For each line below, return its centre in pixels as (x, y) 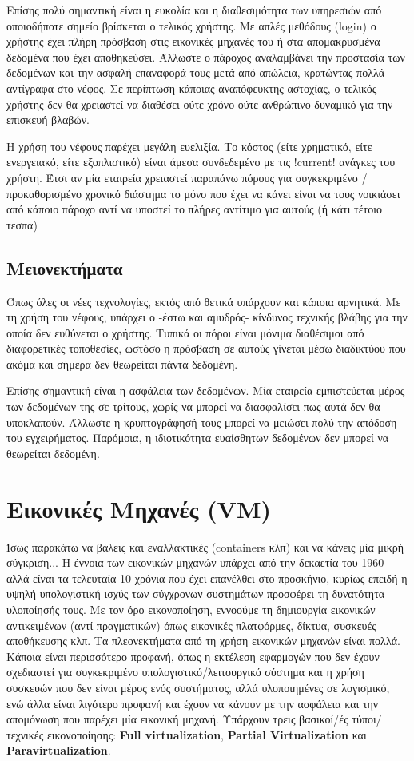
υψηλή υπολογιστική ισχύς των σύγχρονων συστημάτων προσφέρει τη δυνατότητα (196, 594)
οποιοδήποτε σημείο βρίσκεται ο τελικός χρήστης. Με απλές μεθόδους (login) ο (191, 25)
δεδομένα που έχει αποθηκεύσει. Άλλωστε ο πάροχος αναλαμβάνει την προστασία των (206, 56)
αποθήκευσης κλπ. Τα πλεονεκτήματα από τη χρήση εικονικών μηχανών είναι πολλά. (203, 641)
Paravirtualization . (59, 750)
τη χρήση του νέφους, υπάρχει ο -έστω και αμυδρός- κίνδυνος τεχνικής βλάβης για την (207, 317)
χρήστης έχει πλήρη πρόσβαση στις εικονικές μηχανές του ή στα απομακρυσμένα (193, 41)
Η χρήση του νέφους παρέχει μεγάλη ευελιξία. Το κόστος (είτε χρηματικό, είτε (189, 146)
